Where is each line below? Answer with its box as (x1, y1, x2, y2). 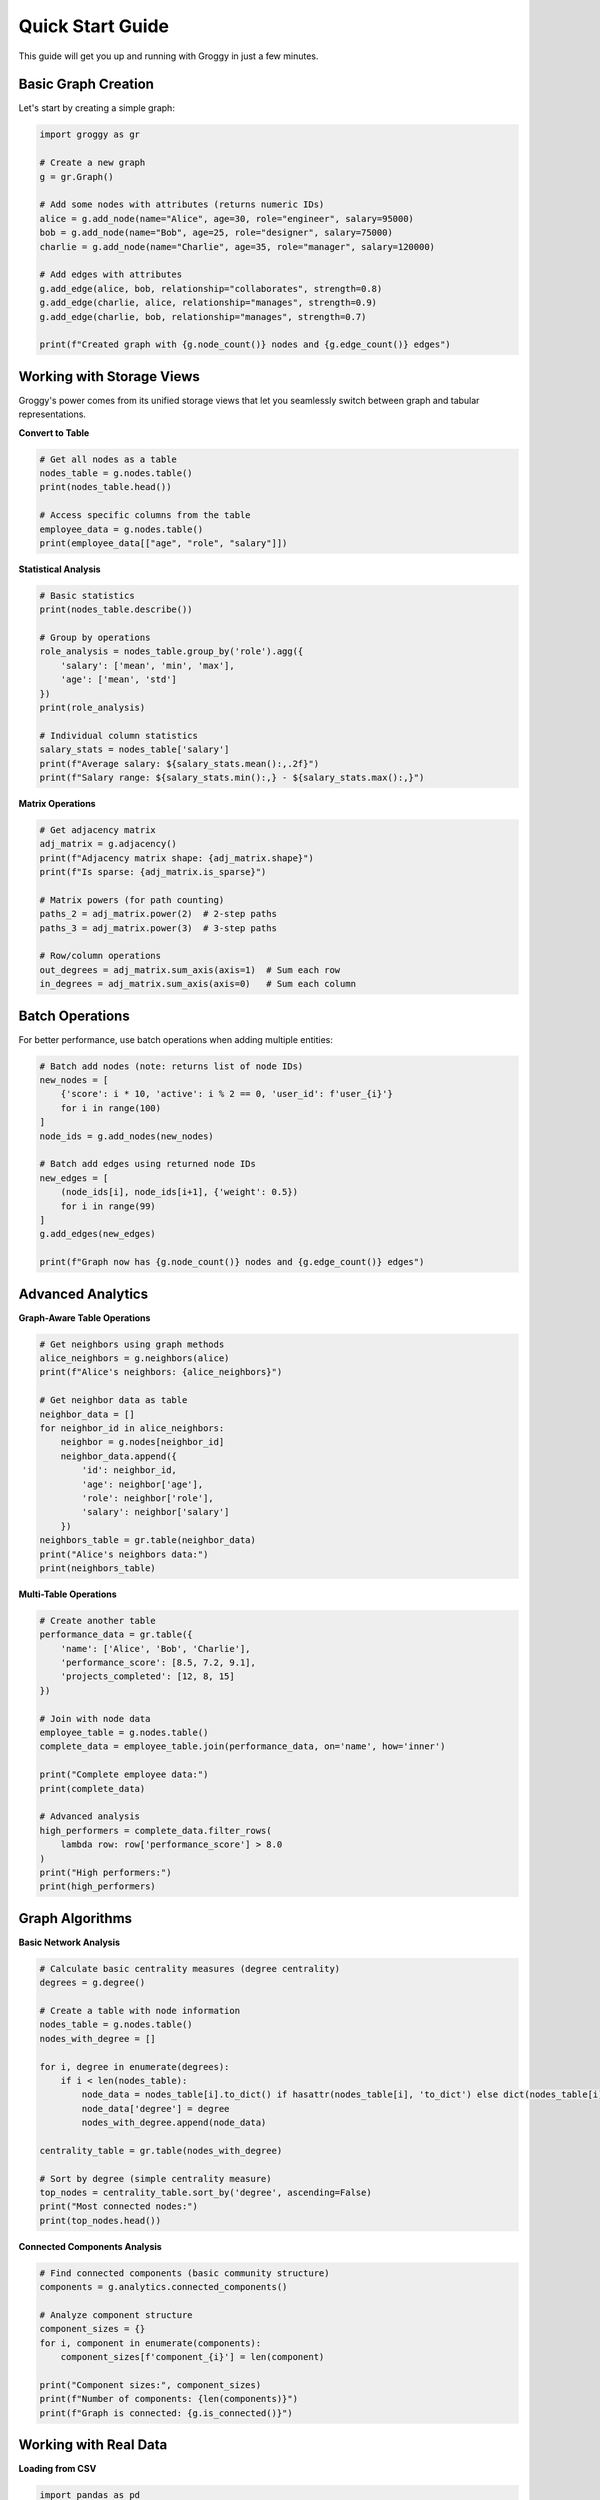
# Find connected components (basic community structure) (39, 2267, 330, 2279)
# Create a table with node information (39, 2005, 240, 2016)
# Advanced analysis (39, 1811, 140, 1822)
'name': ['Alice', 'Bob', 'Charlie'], (60, 1643, 251, 1654)
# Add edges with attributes (39, 269, 183, 280)
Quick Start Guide (18, 15, 170, 37)
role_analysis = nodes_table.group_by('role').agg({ (39, 646, 304, 657)
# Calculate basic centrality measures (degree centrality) (39, 1963, 341, 1974)
